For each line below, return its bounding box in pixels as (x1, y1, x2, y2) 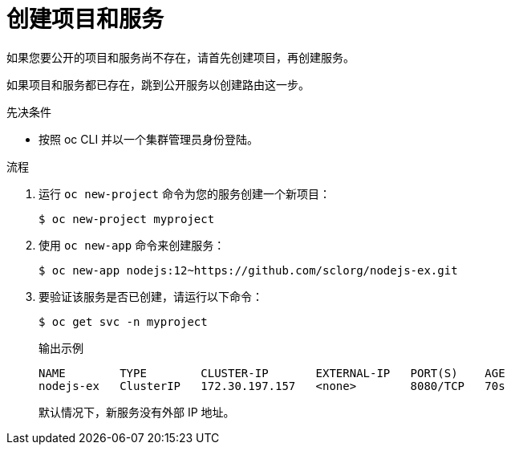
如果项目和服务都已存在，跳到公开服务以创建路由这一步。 (6, 77, 310, 91)
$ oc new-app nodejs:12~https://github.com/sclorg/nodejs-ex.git (39, 263, 458, 277)
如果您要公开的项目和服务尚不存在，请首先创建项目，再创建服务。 (6, 50, 355, 64)
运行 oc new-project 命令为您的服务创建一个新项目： (39, 186, 331, 201)
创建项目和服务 (6, 6, 164, 33)
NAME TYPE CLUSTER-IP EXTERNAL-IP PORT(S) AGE (39, 366, 505, 380)
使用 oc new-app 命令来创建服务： (39, 238, 225, 252)
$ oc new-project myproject (39, 212, 215, 225)
